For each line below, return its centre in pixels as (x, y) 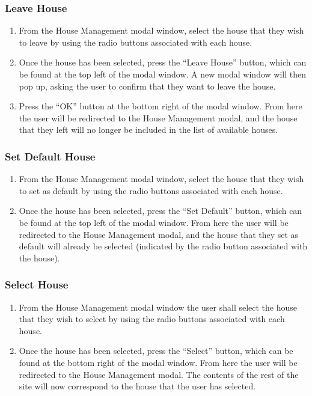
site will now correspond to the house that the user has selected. (137, 386)
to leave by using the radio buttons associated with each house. (136, 42)
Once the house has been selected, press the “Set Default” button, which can (161, 211)
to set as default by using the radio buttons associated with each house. (151, 190)
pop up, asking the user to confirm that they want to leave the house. (147, 86)
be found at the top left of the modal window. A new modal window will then (162, 74)
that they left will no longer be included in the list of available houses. (148, 129)
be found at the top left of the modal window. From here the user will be (154, 222)
